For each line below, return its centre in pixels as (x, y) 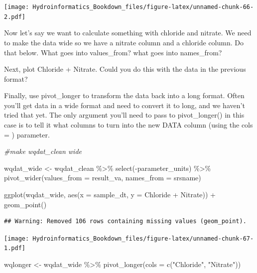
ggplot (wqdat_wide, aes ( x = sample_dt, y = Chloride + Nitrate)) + (110, 195)
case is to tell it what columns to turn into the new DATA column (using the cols (128, 125)
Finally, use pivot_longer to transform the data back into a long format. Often (124, 95)
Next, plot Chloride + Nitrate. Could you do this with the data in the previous (125, 69)
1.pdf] (15, 248)
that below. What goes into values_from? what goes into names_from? (113, 52)
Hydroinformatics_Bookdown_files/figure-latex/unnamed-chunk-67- (143, 238)
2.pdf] (15, 17)
